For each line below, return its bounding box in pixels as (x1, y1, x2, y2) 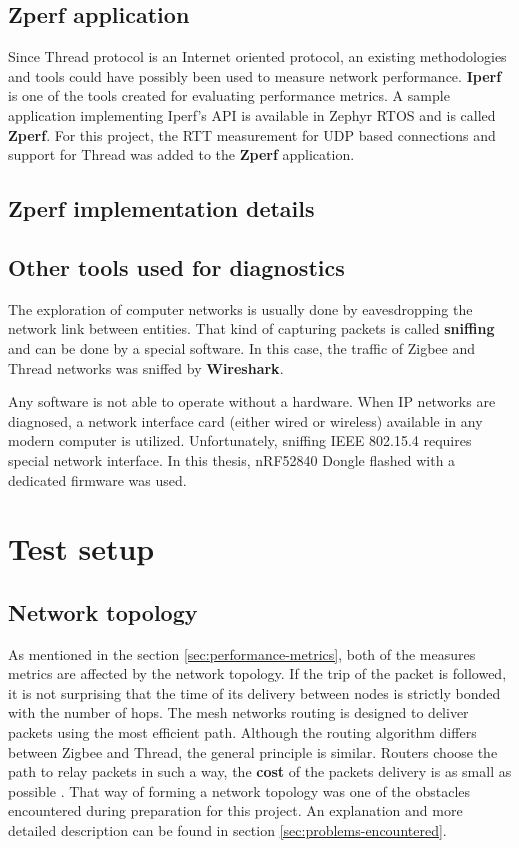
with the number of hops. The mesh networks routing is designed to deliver (8, 702, 469, 723)
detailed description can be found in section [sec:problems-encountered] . (8, 820, 447, 841)
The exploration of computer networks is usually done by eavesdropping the (8, 298, 473, 319)
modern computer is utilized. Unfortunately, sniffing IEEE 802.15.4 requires (8, 430, 472, 451)
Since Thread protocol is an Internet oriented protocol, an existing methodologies (8, 46, 507, 67)
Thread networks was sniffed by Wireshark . (8, 357, 284, 378)
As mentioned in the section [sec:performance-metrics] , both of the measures (8, 643, 476, 664)
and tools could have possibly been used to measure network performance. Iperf (8, 65, 502, 86)
